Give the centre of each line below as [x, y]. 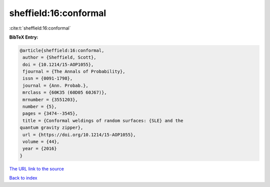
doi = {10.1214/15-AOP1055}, [58, 64]
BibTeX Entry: [24, 37]
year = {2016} [40, 149]
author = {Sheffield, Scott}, [60, 57]
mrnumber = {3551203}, [50, 100]
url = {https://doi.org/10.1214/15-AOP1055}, [79, 135]
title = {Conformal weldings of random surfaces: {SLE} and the [103, 121]
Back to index [23, 178]
